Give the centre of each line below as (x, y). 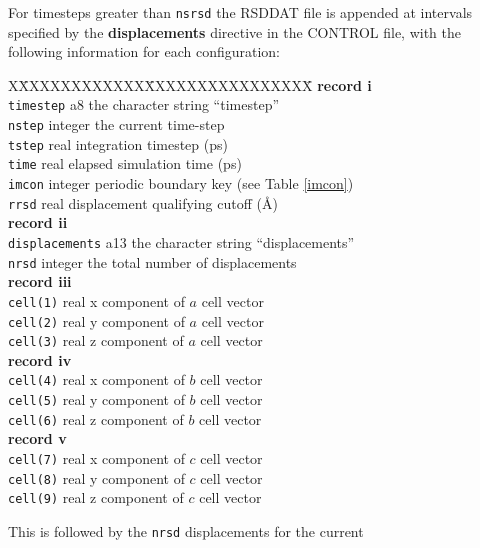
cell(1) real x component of (96, 300)
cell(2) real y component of (96, 320)
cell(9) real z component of (96, 497)
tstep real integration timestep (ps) (118, 143)
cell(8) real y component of (96, 477)
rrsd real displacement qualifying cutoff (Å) (143, 202)
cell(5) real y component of (96, 399)
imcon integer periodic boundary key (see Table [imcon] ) (181, 183)
